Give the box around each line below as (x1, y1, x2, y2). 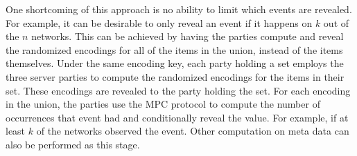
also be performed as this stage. (6, 137, 140, 151)
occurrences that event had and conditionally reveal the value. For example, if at (6, 110, 349, 124)
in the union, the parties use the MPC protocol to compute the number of (6, 97, 320, 111)
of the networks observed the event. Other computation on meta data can (36, 124, 349, 138)
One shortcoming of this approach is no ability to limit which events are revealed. (6, 2, 352, 16)
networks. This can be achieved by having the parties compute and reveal (31, 29, 344, 43)
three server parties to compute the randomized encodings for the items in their (6, 69, 345, 84)
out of (323, 15, 349, 30)
